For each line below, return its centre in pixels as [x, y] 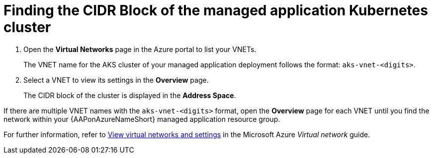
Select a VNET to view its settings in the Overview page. [116, 80]
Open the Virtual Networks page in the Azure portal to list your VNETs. [140, 49]
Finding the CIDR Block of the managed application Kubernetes [216, 10]
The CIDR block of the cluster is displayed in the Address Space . [130, 95]
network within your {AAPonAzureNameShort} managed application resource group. [142, 119]
